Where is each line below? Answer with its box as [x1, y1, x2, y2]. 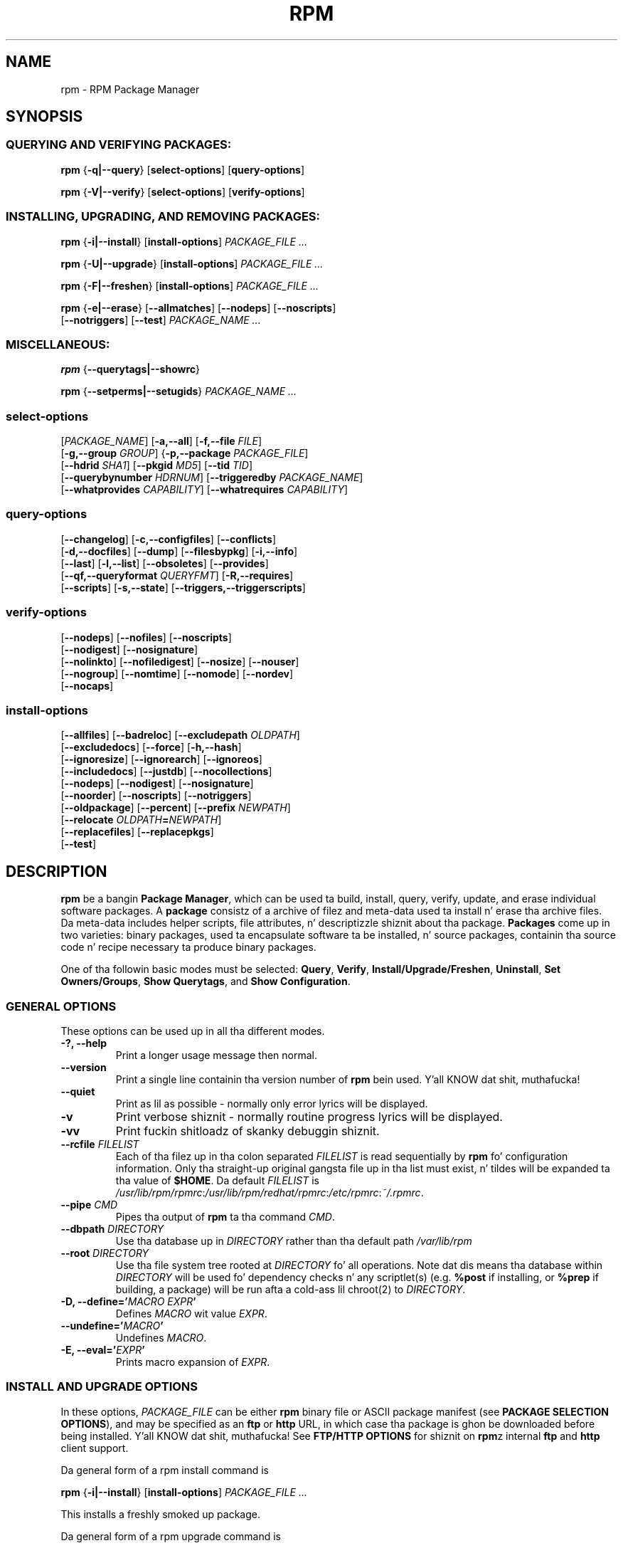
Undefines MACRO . [115, 1331, 207, 1344]
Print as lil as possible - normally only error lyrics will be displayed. [115, 1097, 428, 1110]
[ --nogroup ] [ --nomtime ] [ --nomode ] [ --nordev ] [60, 667, 294, 680]
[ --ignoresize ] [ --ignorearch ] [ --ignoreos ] [60, 753, 262, 766]
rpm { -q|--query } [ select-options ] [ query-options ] [60, 163, 305, 176]
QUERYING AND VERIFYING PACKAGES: [6, 137, 232, 152]
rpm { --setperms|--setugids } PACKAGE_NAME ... [60, 385, 297, 398]
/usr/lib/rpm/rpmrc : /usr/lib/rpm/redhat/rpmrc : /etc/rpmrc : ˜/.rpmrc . [115, 1186, 424, 1199]
